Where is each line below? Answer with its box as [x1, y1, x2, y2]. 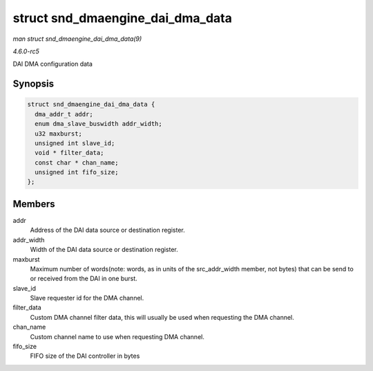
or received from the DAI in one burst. [30, 274, 137, 283]
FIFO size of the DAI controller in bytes [30, 352, 140, 360]
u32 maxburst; [35, 129, 83, 138]
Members [12, 198, 55, 210]
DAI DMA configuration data [12, 60, 93, 69]
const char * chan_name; [35, 159, 119, 166]
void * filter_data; [35, 149, 104, 157]
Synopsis [12, 78, 55, 90]
